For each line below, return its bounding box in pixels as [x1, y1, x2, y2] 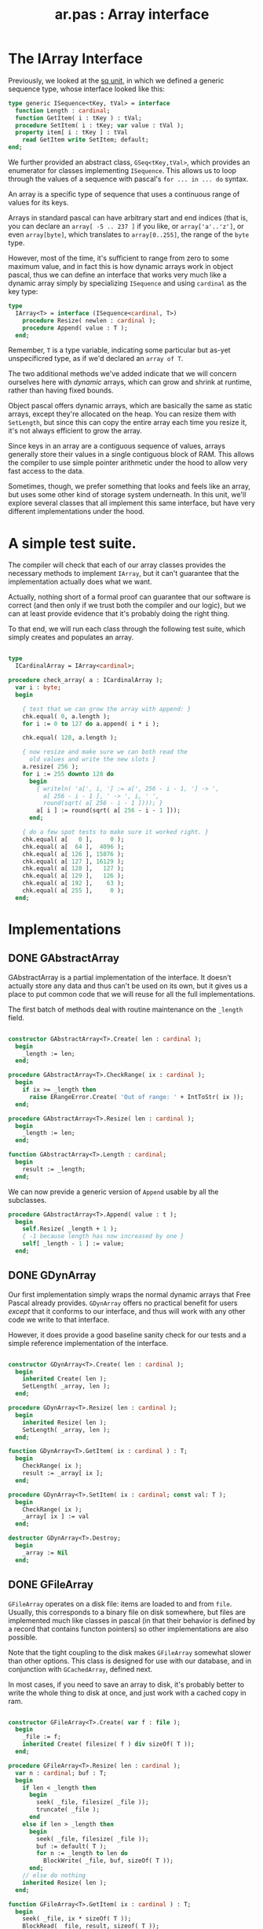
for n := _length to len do [36, 1850, 128, 1857]
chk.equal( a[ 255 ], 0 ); [22, 887, 125, 894]
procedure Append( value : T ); [22, 324, 128, 332]
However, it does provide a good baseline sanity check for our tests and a [8, 1330, 247, 1339]
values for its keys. [8, 198, 69, 208]
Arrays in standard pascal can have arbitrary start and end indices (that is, [8, 213, 249, 223]
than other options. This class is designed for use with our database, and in [8, 1656, 252, 1665]
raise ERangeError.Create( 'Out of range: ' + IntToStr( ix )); [28, 1093, 244, 1101]
